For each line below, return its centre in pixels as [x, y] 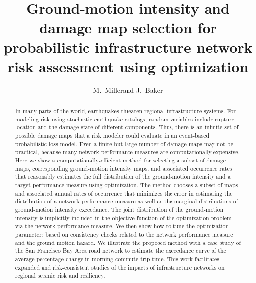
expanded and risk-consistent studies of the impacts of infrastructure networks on [120, 267]
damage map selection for [128, 27]
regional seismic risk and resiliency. [60, 275]
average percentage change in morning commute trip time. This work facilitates [117, 259]
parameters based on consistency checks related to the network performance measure [124, 234]
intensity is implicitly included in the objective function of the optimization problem [123, 218]
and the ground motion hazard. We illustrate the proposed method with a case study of [128, 242]
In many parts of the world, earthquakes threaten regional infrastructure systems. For [125, 111]
